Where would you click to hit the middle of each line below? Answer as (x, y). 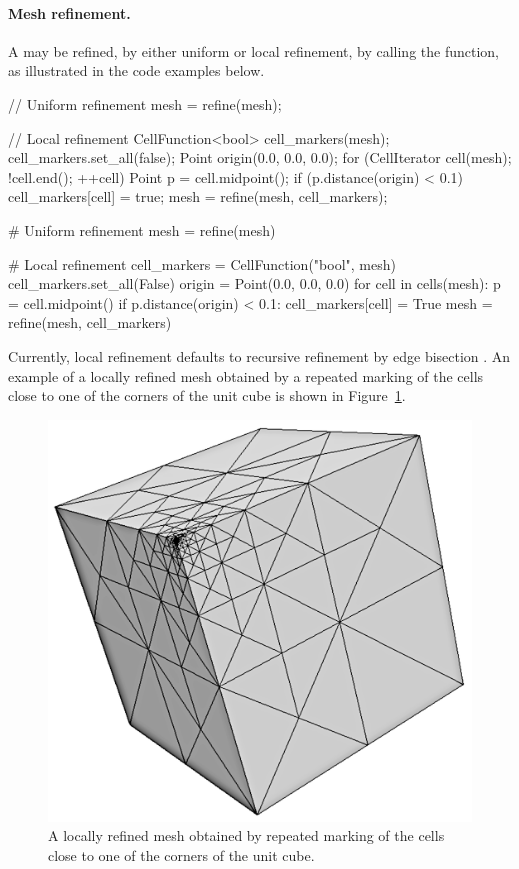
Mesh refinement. (69, 12)
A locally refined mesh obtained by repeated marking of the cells (246, 835)
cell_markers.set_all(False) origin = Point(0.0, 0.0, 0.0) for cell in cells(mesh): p (254, 283)
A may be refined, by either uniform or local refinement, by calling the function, (254, 50)
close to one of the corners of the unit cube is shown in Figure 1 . (207, 395)
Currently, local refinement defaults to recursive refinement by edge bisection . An (259, 355)
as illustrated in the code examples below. (136, 70)
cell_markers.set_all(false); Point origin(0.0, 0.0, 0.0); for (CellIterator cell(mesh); (260, 157)
